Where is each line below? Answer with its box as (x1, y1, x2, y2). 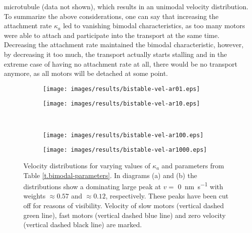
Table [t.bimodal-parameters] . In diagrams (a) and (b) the (23, 170, 197, 180)
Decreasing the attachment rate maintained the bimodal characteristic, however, (4, 39, 244, 50)
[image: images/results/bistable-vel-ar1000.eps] (43, 146, 207, 154)
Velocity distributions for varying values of (23, 160, 151, 170)
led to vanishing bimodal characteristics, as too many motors (63, 20, 245, 31)
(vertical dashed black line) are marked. (23, 219, 142, 230)
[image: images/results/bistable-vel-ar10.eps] (43, 100, 200, 108)
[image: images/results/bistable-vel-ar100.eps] (43, 131, 204, 139)
